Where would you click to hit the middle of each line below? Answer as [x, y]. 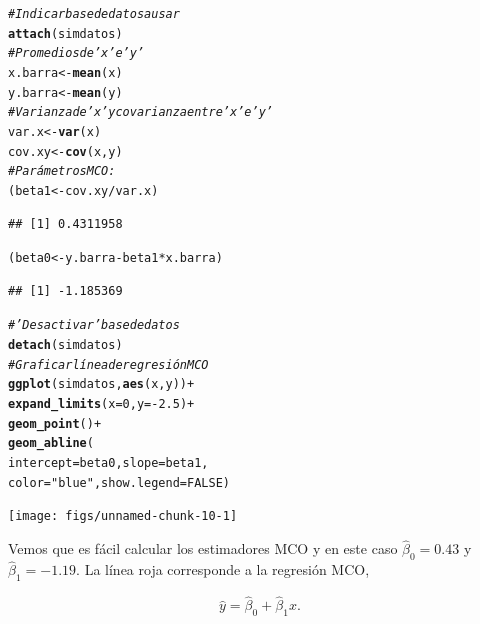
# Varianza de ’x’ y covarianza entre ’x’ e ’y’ [140, 112]
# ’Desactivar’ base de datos [94, 325]
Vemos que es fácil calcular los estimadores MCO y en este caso [203, 548]
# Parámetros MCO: [62, 171]
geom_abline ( [51, 443]
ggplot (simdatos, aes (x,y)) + [101, 384]
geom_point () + [55, 423]
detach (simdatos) [65, 345]
